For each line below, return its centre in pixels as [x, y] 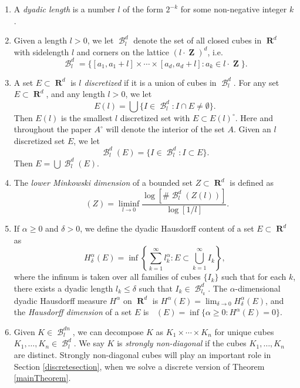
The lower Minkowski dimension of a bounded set [103, 183]
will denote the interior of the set [165, 129]
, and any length [75, 94]
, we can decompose [108, 331]
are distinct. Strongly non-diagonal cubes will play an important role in [142, 355]
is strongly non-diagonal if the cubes [182, 343]
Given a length [41, 40]
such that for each [254, 277]
